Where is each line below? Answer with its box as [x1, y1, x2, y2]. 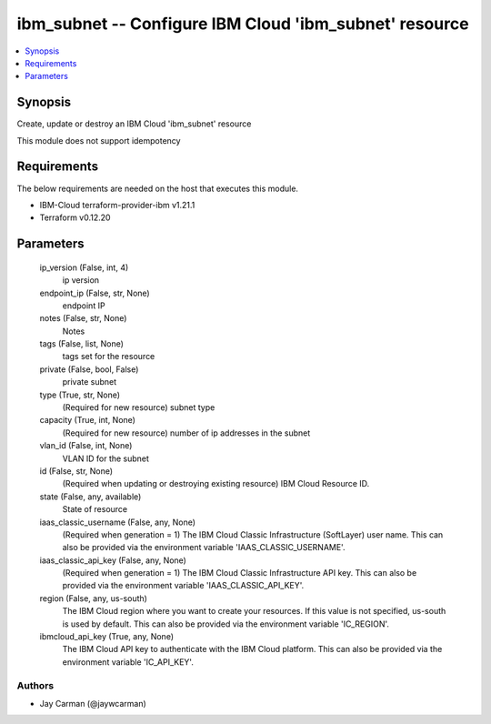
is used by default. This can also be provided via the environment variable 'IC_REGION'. [62, 618, 390, 629]
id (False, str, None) [39, 465, 114, 477]
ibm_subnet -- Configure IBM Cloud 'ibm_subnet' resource [16, 14, 469, 34]
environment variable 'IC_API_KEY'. [62, 656, 195, 668]
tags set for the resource [62, 351, 155, 362]
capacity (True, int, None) [39, 415, 136, 426]
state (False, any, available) [39, 491, 142, 502]
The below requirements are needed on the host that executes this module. [16, 183, 299, 194]
